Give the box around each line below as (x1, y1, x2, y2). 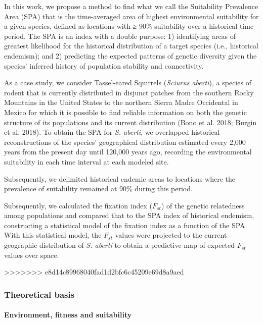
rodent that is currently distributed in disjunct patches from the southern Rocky (4, 87, 254, 97)
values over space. (4, 249, 59, 260)
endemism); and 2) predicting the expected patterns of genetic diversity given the (4, 50, 257, 61)
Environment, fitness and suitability (4, 309, 132, 320)
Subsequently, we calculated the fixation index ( (4, 200, 152, 210)
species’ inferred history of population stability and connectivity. (4, 60, 204, 71)
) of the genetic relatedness (161, 200, 245, 210)
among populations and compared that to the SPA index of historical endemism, (4, 210, 254, 221)
